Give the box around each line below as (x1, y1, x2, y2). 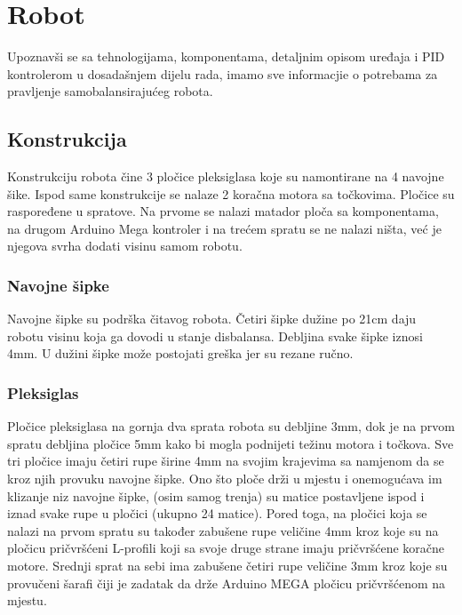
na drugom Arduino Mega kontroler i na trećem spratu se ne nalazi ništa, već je (7, 219, 442, 237)
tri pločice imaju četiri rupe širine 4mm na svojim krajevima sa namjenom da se (7, 451, 444, 470)
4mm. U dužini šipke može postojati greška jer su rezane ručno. (7, 344, 354, 363)
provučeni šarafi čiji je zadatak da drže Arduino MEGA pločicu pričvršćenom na (7, 573, 446, 592)
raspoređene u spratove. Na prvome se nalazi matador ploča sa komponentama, (7, 202, 439, 220)
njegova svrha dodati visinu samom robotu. (7, 236, 243, 255)
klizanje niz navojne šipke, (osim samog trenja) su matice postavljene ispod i (7, 486, 425, 505)
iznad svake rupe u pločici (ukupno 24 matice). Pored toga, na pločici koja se (7, 504, 427, 523)
